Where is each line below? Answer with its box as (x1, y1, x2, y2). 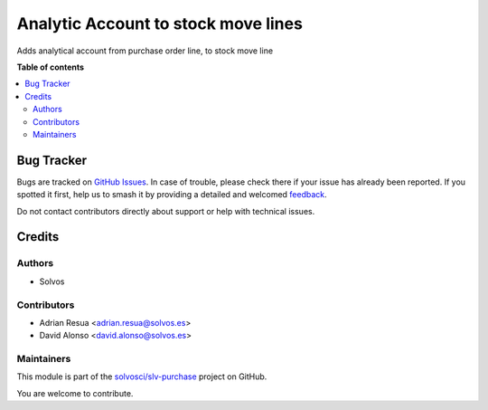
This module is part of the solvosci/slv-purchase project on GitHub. (16, 371, 267, 382)
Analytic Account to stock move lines (16, 14, 303, 33)
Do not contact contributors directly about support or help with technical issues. (16, 205, 315, 216)
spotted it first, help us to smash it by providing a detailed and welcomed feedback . (16, 189, 327, 200)
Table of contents (16, 62, 85, 72)
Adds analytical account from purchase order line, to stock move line (16, 45, 274, 56)
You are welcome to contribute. (16, 387, 134, 398)
